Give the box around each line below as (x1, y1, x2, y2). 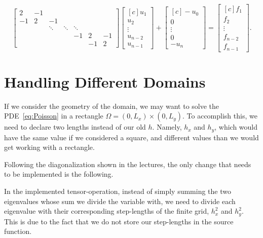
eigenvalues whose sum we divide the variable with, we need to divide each (4, 195, 236, 206)
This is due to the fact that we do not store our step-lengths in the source (4, 216, 234, 226)
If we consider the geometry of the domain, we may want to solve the (4, 100, 219, 111)
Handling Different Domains (4, 71, 206, 92)
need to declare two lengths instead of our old (4, 122, 146, 132)
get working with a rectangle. (4, 142, 95, 152)
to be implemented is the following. (4, 169, 114, 179)
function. (4, 226, 32, 236)
